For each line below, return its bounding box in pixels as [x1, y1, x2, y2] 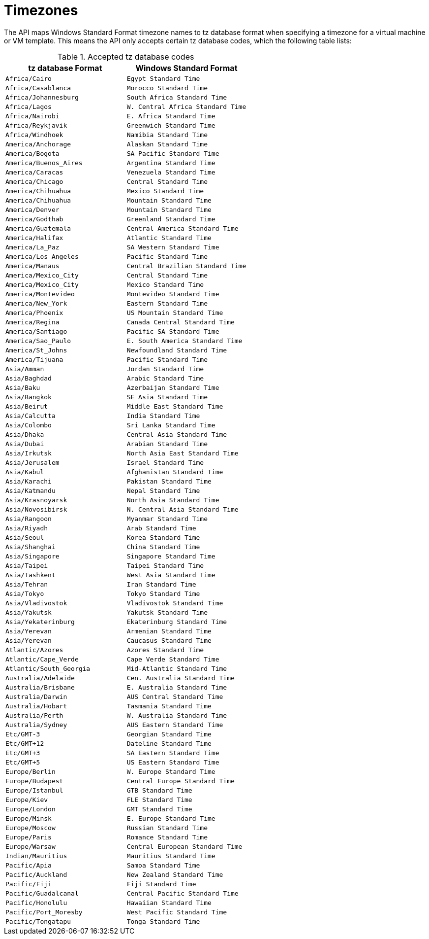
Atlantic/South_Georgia [5, 664, 91, 672]
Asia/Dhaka [5, 430, 44, 438]
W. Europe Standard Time [126, 767, 215, 775]
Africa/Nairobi [5, 112, 60, 120]
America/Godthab [5, 215, 63, 223]
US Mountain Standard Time [126, 309, 223, 316]
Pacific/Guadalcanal [5, 889, 79, 897]
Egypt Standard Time [126, 74, 200, 82]
